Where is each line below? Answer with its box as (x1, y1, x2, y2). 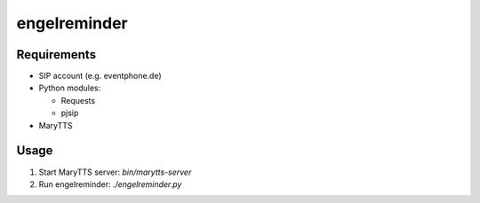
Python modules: (38, 82, 101, 93)
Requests (60, 95, 96, 105)
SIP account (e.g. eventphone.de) (38, 71, 162, 82)
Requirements (16, 47, 97, 62)
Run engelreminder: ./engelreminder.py (38, 178, 182, 190)
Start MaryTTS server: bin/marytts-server (38, 167, 192, 177)
